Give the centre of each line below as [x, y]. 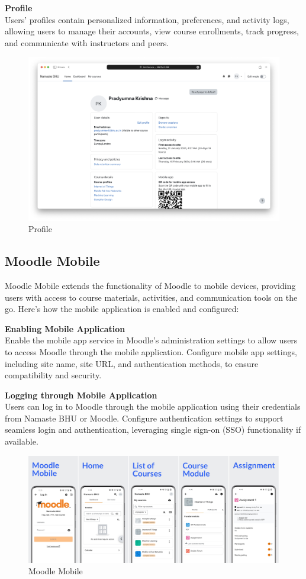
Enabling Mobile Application [65, 328]
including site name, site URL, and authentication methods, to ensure [132, 363]
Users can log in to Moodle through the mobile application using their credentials [153, 406]
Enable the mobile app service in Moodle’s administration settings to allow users [151, 340]
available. [22, 441]
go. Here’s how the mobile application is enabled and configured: [122, 309]
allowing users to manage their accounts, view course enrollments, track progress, [152, 31]
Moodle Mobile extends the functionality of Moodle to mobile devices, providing [150, 285]
